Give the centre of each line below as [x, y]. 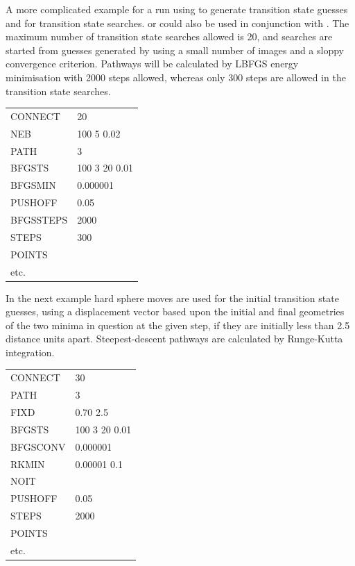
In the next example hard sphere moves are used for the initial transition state [172, 298]
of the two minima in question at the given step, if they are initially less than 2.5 [178, 325]
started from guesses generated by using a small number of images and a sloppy [175, 50]
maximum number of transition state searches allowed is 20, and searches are [169, 36]
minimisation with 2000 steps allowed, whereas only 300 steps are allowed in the [176, 77]
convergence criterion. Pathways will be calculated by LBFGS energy [152, 64]
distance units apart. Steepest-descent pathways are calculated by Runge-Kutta [174, 339]
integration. [30, 352]
